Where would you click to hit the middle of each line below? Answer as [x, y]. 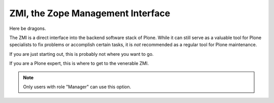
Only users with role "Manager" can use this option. [77, 87]
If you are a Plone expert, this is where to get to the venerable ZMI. [79, 63]
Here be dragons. [28, 28]
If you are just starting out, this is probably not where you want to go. [82, 54]
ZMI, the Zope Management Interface [90, 13]
